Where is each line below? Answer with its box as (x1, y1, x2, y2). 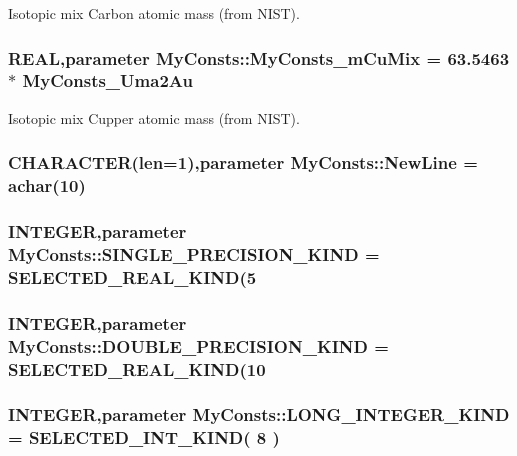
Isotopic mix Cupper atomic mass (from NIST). (8, 107, 300, 128)
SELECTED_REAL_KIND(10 (8, 356, 266, 381)
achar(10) (8, 173, 86, 198)
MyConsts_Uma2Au (22, 68, 193, 93)
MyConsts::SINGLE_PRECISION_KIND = (8, 241, 380, 266)
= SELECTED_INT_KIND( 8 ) (8, 425, 280, 450)
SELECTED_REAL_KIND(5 (8, 264, 257, 289)
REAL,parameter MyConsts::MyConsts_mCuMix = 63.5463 (8, 45, 510, 70)
